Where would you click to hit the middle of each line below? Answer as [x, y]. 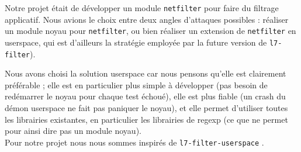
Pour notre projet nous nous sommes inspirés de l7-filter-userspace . [134, 142]
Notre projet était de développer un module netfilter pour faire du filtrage [142, 8]
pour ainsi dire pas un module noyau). [73, 131]
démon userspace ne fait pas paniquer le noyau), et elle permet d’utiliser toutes [146, 108]
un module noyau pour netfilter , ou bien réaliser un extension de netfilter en [150, 31]
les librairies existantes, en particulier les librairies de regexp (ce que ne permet [146, 119]
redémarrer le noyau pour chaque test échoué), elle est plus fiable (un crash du [145, 96]
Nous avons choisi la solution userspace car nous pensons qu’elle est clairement [146, 73]
